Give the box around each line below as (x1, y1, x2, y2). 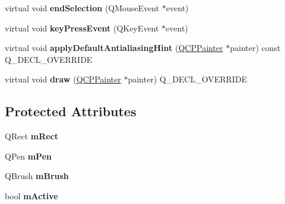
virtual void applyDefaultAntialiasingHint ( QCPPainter (5, 42, 223, 54)
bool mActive (5, 189, 58, 202)
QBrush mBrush (5, 170, 69, 182)
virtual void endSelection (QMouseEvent (5, 2, 160, 14)
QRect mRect (5, 130, 59, 142)
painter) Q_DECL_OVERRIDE (128, 73, 248, 85)
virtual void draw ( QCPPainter (5, 73, 121, 85)
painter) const (230, 42, 281, 54)
